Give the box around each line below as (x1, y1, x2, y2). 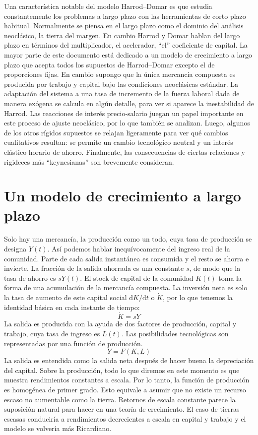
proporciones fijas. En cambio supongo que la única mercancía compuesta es (4, 69, 236, 79)
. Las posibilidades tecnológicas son (121, 328, 229, 338)
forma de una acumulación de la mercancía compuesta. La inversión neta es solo (4, 282, 248, 293)
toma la (218, 272, 242, 283)
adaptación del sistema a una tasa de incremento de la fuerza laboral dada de (4, 88, 240, 99)
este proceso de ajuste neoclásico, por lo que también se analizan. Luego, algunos (4, 118, 250, 128)
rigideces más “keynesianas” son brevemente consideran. (4, 156, 174, 167)
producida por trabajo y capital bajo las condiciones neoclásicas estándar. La (4, 78, 239, 89)
